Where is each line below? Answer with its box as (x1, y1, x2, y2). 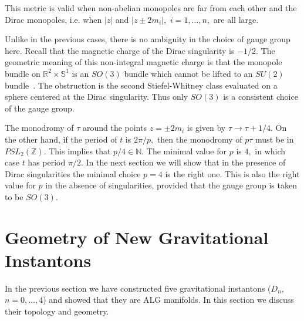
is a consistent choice (223, 90, 298, 103)
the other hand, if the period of (5, 133, 117, 145)
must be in (255, 133, 294, 145)
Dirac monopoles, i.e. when (5, 13, 102, 25)
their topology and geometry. (5, 305, 109, 317)
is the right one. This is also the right (165, 167, 300, 180)
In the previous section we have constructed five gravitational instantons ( (5, 282, 271, 294)
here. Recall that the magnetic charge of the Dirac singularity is (5, 44, 235, 56)
